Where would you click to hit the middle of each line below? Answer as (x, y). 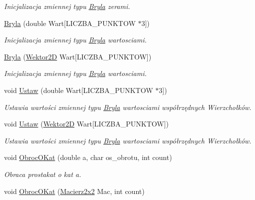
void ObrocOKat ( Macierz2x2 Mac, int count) (74, 191)
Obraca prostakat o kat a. (43, 174)
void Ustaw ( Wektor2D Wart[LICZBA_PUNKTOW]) (86, 124)
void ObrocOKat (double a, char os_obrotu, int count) (88, 157)
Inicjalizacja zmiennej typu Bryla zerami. (67, 6)
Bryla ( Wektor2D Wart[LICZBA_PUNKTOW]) (78, 56)
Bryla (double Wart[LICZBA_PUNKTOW (70, 23)
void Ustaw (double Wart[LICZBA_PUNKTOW (79, 90)
